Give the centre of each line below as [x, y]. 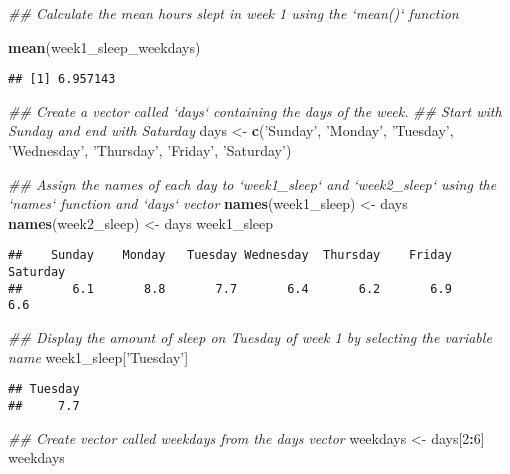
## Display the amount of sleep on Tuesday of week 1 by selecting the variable [250, 337]
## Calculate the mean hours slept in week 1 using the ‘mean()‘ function [233, 13]
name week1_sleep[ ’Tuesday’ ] [98, 356]
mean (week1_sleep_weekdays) [104, 46]
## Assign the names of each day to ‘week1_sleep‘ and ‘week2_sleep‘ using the [252, 183]
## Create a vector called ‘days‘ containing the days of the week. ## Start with [255, 110]
